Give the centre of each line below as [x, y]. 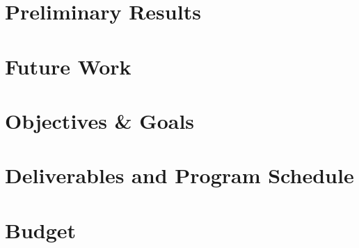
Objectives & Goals [100, 120]
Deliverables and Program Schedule [179, 175]
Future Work [68, 66]
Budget [41, 230]
